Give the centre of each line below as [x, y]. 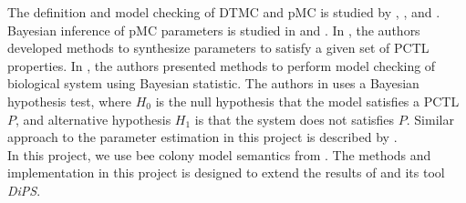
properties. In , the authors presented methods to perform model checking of [222, 65]
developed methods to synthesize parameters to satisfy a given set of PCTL [218, 48]
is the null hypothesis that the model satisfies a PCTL [307, 101]
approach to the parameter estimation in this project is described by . [202, 137]
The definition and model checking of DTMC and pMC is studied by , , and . [224, 12]
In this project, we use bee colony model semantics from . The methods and [219, 154]
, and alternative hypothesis [93, 119]
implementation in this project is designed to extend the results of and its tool [226, 173]
